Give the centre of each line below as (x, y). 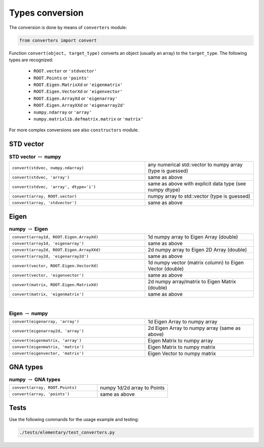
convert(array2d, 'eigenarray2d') (50, 256)
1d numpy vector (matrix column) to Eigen (196, 263)
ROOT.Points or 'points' (61, 78)
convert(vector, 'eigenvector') (48, 275)
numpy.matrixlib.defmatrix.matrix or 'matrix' (88, 119)
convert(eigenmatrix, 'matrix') (48, 347)
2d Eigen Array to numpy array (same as (194, 328)
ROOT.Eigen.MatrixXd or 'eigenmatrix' (78, 85)
